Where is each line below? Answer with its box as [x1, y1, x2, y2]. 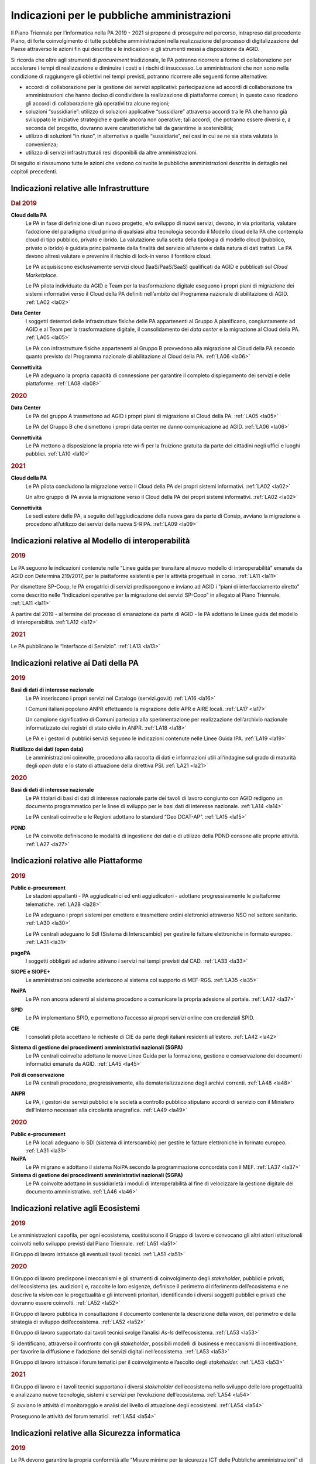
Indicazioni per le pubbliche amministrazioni [11, 9, 231, 22]
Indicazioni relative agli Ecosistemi [11, 1203, 140, 1213]
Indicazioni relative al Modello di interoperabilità [11, 536, 190, 546]
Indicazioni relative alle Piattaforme [11, 856, 143, 866]
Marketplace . [25, 271, 58, 278]
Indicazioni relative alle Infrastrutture [11, 183, 149, 193]
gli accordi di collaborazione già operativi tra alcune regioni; [25, 100, 170, 107]
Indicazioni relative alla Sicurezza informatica [11, 1428, 181, 1438]
